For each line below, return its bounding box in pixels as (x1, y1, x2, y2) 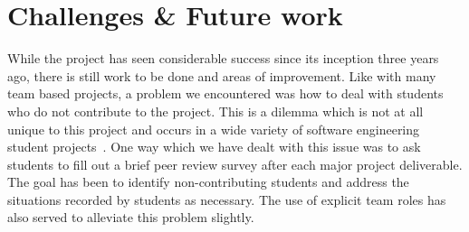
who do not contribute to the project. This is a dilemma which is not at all (7, 101, 424, 120)
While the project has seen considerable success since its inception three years (7, 49, 439, 68)
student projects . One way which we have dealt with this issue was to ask (7, 137, 421, 156)
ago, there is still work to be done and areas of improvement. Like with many (7, 66, 436, 85)
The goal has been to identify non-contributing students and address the (7, 172, 409, 191)
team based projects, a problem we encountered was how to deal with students (7, 84, 444, 103)
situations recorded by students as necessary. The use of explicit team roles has (7, 190, 446, 209)
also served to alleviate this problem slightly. (7, 208, 254, 227)
